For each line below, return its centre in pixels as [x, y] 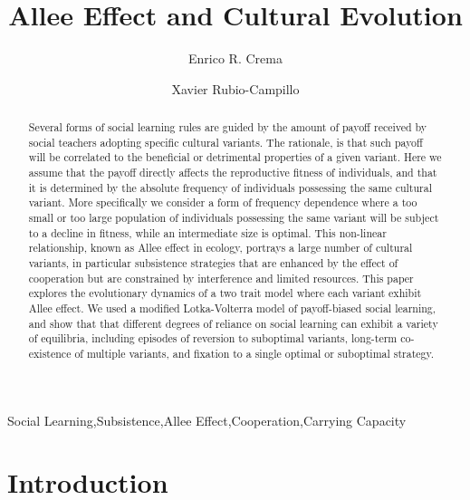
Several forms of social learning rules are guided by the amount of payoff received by [228, 127]
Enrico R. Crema [235, 58]
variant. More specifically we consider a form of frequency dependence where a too [223, 202]
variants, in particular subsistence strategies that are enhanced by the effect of [213, 263]
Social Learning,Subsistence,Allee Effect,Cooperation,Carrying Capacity [207, 420]
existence [50, 353]
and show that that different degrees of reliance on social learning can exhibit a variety [233, 323]
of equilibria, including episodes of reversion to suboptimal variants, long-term [213, 338]
